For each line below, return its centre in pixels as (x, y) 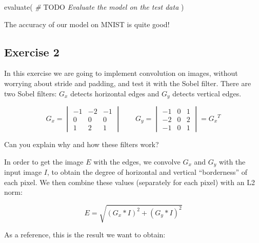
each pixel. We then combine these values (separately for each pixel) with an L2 (129, 182)
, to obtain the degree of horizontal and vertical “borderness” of (147, 172)
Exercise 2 (32, 52)
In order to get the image (44, 161)
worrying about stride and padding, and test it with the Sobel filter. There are (128, 83)
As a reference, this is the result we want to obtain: (85, 235)
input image (23, 172)
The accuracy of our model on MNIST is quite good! (87, 24)
